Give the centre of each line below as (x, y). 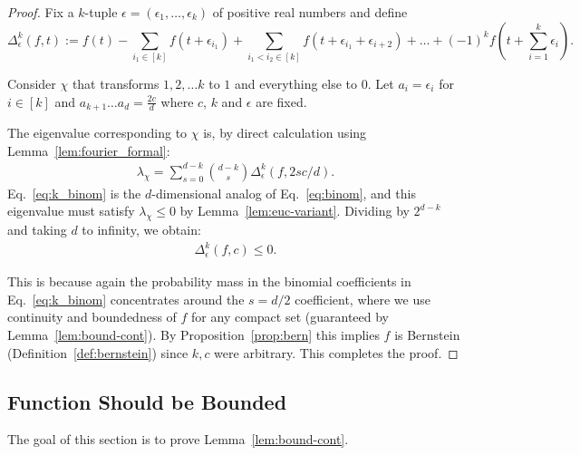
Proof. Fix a (41, 12)
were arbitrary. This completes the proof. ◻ (336, 352)
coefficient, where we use (362, 299)
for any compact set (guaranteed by (290, 317)
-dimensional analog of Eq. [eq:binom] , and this (284, 193)
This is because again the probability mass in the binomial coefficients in (209, 281)
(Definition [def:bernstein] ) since (98, 352)
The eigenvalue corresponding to (97, 133)
